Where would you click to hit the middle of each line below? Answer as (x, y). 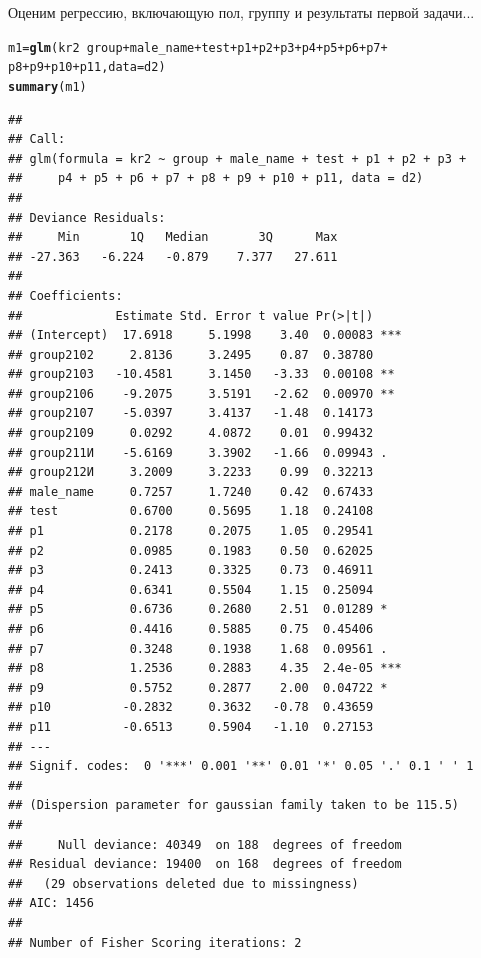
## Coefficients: (65, 295)
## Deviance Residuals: (87, 217)
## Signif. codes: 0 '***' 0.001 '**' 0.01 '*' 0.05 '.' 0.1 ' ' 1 (241, 766)
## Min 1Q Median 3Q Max (173, 237)
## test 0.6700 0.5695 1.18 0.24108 (191, 511)
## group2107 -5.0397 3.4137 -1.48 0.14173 (191, 413)
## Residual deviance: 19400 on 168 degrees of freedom (205, 864)
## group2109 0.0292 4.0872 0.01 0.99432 (191, 433)
